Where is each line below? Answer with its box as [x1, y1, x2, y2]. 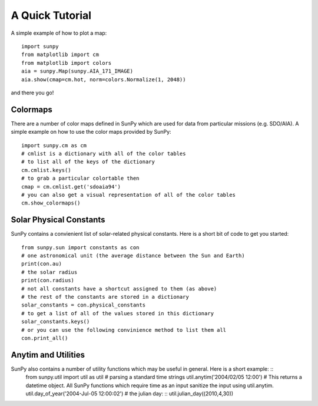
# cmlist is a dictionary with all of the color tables [21, 150, 186, 157]
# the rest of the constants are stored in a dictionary [21, 293, 190, 300]
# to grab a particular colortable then [21, 175, 140, 182]
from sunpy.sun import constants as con [21, 244, 140, 250]
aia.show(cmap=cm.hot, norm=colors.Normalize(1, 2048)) [21, 76, 186, 82]
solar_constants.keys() [21, 318, 90, 325]
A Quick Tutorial [11, 9, 91, 22]
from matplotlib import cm [21, 51, 100, 58]
